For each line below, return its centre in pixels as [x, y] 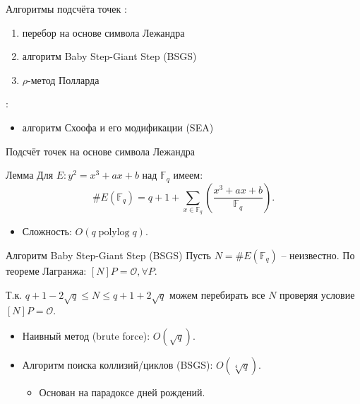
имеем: [188, 175]
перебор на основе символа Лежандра [103, 32]
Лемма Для [30, 175]
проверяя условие [317, 294]
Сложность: [47, 231]
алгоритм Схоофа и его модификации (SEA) [118, 127]
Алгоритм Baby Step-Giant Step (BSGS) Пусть [109, 255]
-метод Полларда [64, 79]
